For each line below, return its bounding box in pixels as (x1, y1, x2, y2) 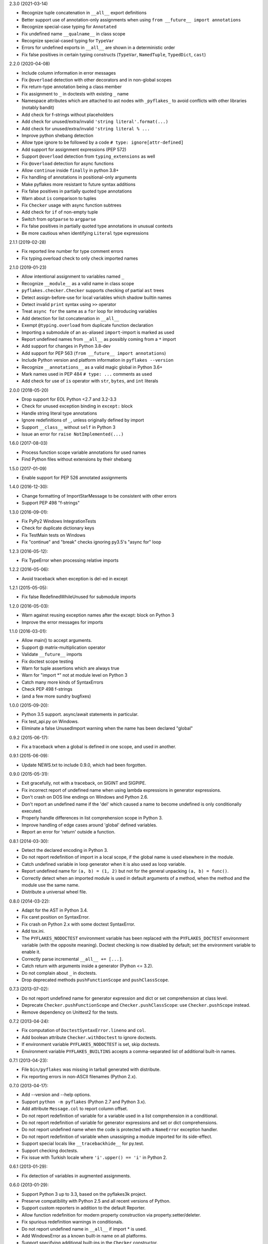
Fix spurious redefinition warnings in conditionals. (21, 1219, 124, 1225)
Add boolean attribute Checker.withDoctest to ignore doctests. (21, 1034, 157, 1040)
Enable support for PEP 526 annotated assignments (21, 475, 128, 480)
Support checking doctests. (21, 1147, 78, 1153)
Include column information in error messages (21, 70, 116, 76)
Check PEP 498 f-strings (21, 686, 73, 692)
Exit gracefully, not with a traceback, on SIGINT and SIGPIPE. (21, 780, 146, 786)
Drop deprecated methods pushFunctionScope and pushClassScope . (21, 977, 170, 983)
